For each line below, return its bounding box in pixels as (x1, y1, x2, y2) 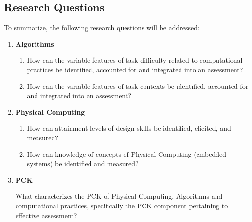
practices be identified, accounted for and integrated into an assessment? (27, 64, 243, 74)
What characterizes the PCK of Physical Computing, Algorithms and (15, 191, 223, 201)
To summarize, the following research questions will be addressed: (4, 22, 199, 33)
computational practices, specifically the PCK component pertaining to (15, 200, 228, 210)
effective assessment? (15, 210, 77, 220)
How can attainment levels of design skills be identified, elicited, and (27, 123, 231, 133)
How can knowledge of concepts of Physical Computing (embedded (27, 149, 227, 159)
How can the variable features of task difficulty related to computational (27, 55, 243, 65)
